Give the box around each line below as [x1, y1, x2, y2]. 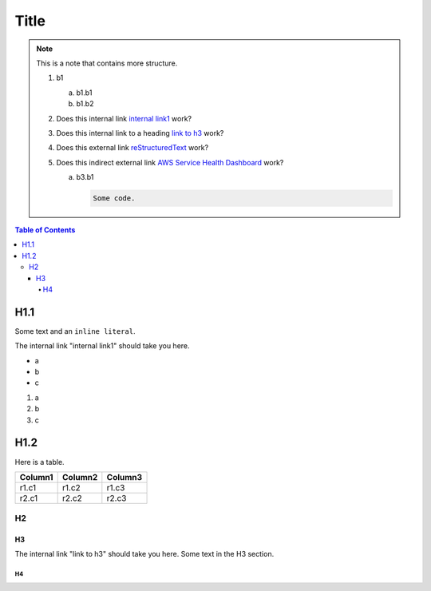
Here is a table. [14, 457, 65, 466]
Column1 [19, 471, 53, 482]
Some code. [93, 194, 136, 203]
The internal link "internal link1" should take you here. [14, 341, 191, 351]
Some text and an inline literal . [14, 326, 136, 335]
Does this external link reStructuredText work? [56, 143, 209, 153]
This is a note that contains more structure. [36, 58, 178, 68]
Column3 [106, 471, 143, 482]
